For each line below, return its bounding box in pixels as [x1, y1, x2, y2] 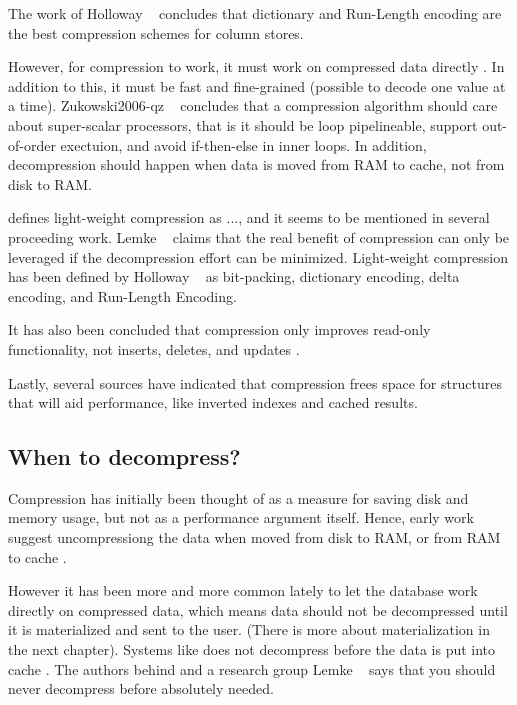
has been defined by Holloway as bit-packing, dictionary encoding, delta [8, 266, 460, 287]
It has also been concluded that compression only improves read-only [8, 319, 431, 340]
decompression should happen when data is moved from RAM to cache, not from [8, 154, 505, 175]
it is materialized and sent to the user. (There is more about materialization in [8, 619, 490, 640]
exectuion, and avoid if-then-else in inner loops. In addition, [60, 134, 427, 155]
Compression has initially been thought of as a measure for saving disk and [8, 487, 469, 508]
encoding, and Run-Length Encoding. [8, 285, 237, 306]
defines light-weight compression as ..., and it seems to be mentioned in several [8, 207, 490, 228]
